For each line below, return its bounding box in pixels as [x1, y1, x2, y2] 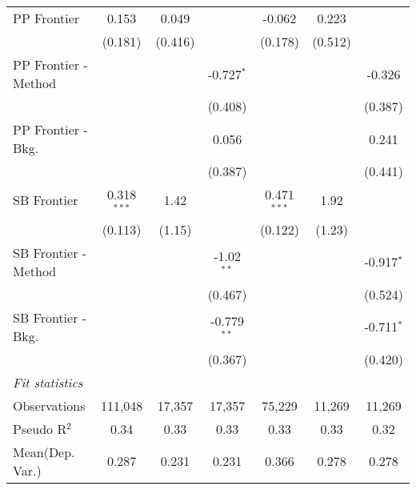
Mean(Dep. [13, 442, 75, 461]
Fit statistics [13, 372, 83, 392]
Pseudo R [13, 419, 67, 438]
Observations [13, 396, 86, 415]
